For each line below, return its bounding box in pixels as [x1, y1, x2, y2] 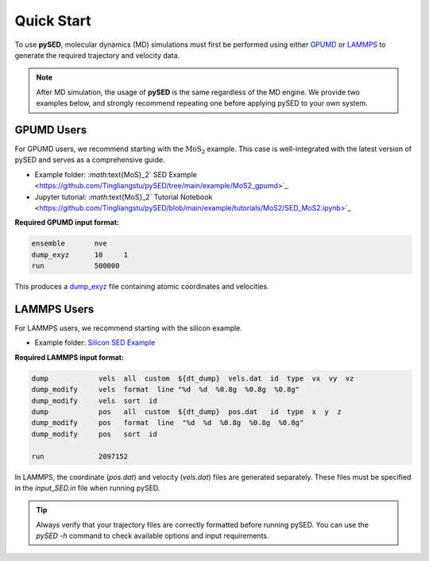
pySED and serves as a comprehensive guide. [14, 155, 165, 164]
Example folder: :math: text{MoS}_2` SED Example [34, 169, 198, 179]
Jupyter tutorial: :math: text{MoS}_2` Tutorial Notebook [34, 192, 213, 202]
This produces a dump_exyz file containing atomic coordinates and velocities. [14, 282, 269, 292]
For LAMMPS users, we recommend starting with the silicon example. [14, 323, 242, 333]
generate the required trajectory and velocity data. [14, 50, 180, 60]
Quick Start [14, 12, 91, 29]
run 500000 [31, 261, 120, 270]
